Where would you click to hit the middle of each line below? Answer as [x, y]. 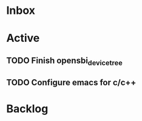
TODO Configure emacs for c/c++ [71, 83]
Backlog [27, 109]
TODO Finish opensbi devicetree [64, 61]
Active [23, 38]
